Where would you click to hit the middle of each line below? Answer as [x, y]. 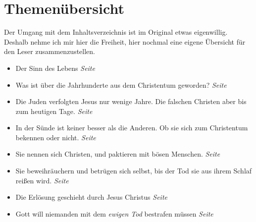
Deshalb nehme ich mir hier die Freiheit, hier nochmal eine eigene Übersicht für [125, 41]
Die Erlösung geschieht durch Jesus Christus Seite [91, 197]
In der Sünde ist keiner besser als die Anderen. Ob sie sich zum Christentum [132, 128]
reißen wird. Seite [42, 180]
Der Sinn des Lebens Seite [55, 68]
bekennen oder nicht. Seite [56, 137]
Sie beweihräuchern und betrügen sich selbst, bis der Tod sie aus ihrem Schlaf [134, 171]
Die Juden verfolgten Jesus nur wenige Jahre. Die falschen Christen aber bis [131, 101]
